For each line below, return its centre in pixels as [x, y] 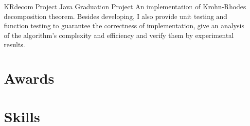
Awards [29, 78]
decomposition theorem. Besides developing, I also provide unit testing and [116, 16]
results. [15, 45]
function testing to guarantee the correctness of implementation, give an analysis [124, 26]
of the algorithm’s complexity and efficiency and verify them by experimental [119, 35]
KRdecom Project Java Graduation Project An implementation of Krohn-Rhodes [125, 6]
